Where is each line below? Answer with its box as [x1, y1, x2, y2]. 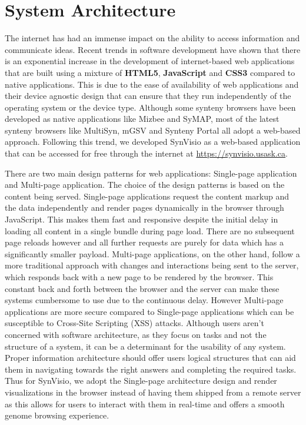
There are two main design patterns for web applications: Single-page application [5, 167, 297, 179]
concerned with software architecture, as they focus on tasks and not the [5, 328, 267, 340]
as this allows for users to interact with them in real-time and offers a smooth [5, 397, 285, 410]
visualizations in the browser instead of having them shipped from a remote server [5, 386, 301, 398]
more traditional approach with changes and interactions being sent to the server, [5, 259, 299, 271]
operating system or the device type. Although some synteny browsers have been [5, 101, 296, 113]
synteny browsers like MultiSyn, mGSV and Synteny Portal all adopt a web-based [5, 124, 301, 136]
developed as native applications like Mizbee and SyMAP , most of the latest [5, 112, 280, 125]
